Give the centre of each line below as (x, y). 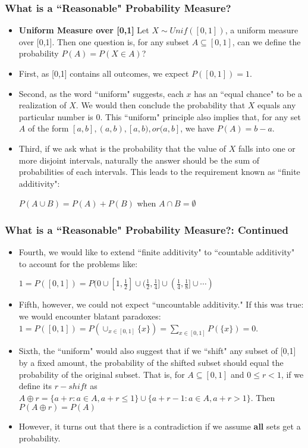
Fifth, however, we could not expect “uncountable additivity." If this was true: (161, 304)
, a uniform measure (262, 30)
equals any (277, 105)
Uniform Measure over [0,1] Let (84, 30)
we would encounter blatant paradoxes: (90, 316)
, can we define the (266, 41)
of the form (48, 128)
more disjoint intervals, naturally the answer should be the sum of (139, 160)
